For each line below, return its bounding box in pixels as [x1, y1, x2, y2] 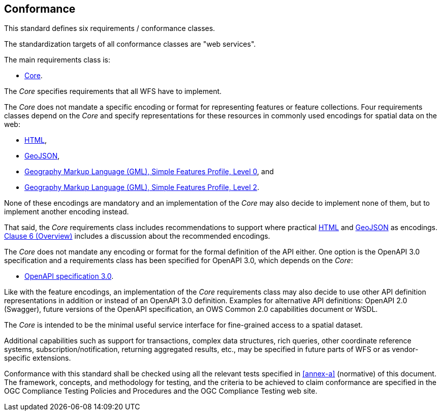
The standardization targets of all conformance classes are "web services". [4, 40, 256, 49]
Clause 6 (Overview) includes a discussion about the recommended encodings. [4, 232, 270, 241]
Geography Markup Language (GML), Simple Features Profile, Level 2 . [24, 183, 260, 192]
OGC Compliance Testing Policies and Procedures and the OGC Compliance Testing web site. [4, 387, 318, 396]
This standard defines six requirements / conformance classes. [4, 24, 215, 33]
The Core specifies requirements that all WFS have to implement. [4, 87, 222, 96]
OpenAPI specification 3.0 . [24, 272, 114, 281]
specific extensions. [4, 354, 71, 363]
